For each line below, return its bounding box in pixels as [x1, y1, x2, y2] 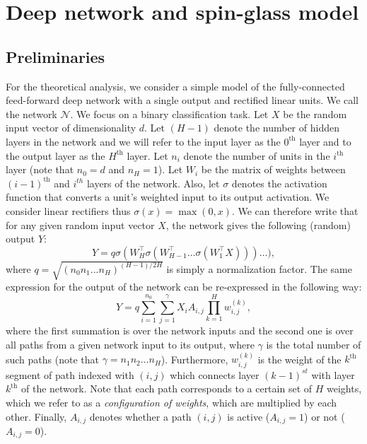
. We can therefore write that [231, 203, 359, 218]
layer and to [299, 134, 351, 148]
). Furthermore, [161, 351, 228, 366]
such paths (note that [6, 351, 99, 366]
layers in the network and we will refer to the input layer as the [6, 134, 281, 148]
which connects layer [170, 367, 260, 382]
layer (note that [6, 162, 74, 177]
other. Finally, [6, 409, 67, 423]
